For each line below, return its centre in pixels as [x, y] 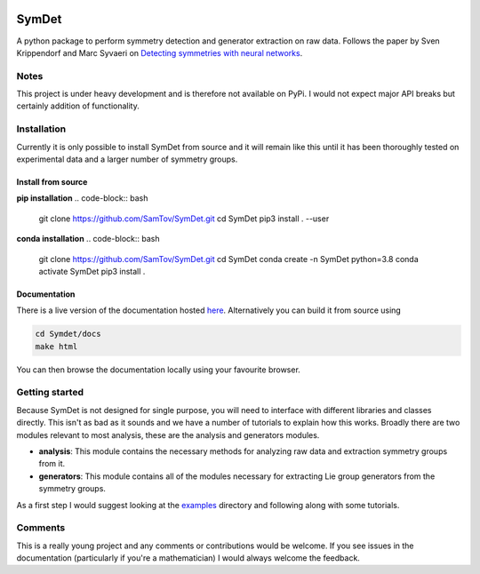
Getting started [50, 393]
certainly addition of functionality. [78, 106]
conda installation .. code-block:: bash [88, 239]
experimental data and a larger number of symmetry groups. [127, 159]
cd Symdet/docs [68, 334]
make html [56, 346]
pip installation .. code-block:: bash [82, 198]
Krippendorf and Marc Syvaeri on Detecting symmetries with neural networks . [160, 52]
